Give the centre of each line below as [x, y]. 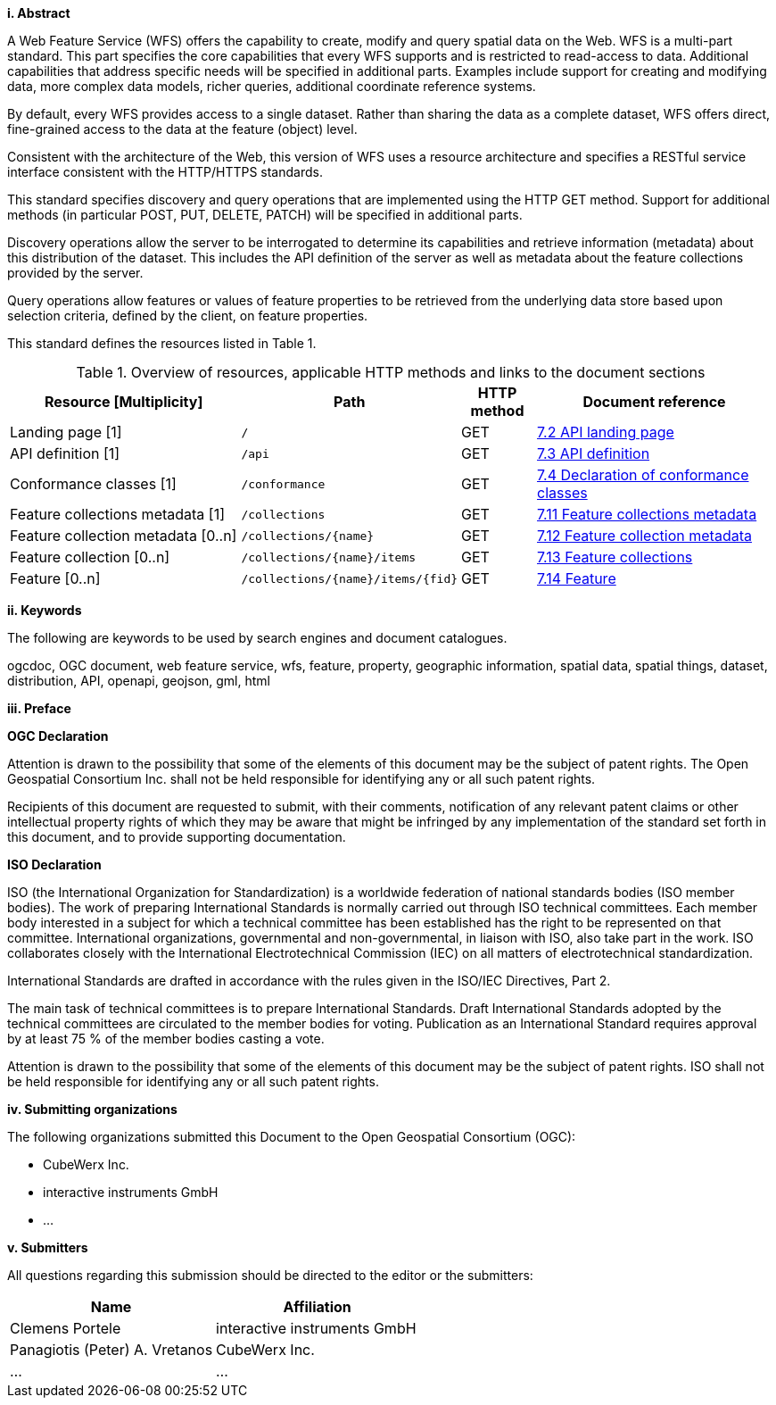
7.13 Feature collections [615, 557]
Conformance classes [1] [93, 484]
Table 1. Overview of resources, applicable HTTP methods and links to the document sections [391, 372]
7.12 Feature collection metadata [644, 536]
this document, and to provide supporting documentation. [177, 837]
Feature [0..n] [55, 578]
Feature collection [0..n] [90, 557]
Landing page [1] [66, 432]
